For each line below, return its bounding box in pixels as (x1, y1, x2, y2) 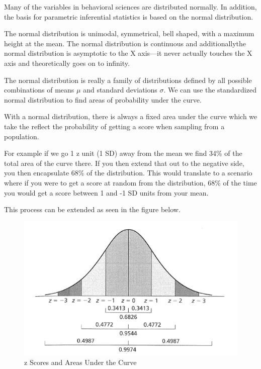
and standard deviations (83, 84, 157, 95)
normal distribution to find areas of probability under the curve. (4, 94, 202, 105)
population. (4, 131, 39, 141)
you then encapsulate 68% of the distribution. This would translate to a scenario (4, 167, 252, 178)
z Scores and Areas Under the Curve (24, 357, 137, 367)
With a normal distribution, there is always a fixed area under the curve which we (4, 111, 257, 122)
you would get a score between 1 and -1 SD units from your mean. (4, 187, 209, 198)
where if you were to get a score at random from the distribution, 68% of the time (4, 177, 257, 188)
